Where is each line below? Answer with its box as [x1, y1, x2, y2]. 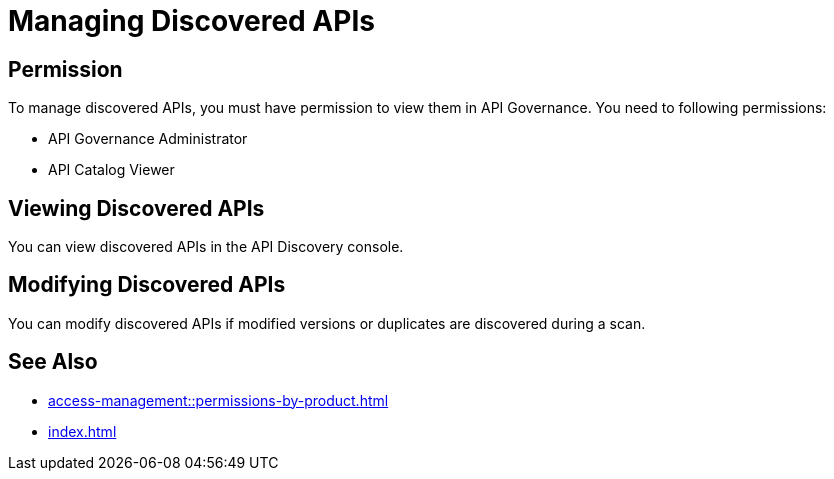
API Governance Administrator [48, 130, 248, 148]
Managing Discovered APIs [8, 4, 375, 38]
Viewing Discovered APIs [8, 195, 265, 221]
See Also [8, 349, 98, 375]
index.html [48, 422, 117, 440]
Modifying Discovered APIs [8, 272, 286, 298]
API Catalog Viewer [48, 161, 175, 179]
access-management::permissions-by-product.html [48, 391, 389, 409]
